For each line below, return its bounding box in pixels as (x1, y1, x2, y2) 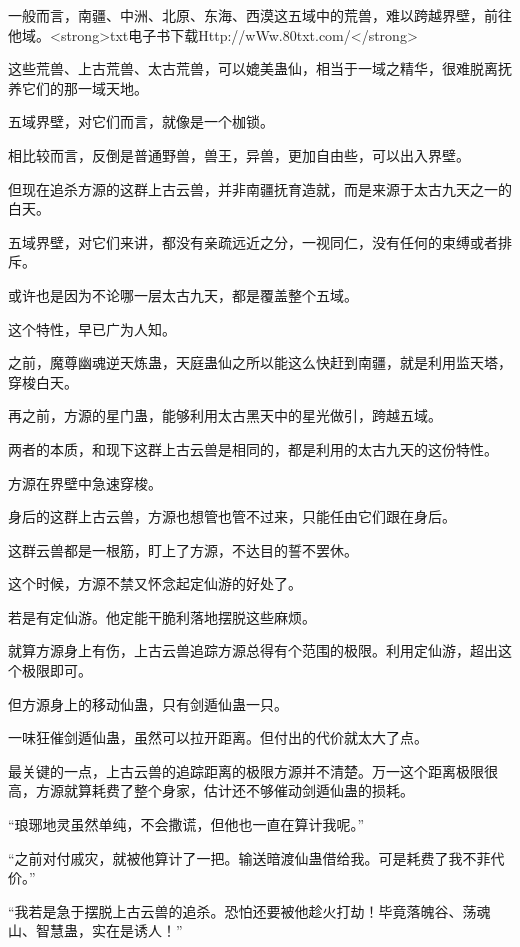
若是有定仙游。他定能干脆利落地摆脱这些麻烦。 (8, 606, 316, 627)
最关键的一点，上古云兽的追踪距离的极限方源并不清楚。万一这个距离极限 (8, 760, 484, 781)
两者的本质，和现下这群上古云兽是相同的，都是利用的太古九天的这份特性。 (8, 438, 498, 459)
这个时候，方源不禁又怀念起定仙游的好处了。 (8, 573, 302, 594)
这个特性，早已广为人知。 (8, 318, 176, 339)
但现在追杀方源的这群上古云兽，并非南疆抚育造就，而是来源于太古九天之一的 (8, 178, 512, 199)
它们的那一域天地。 (21, 77, 148, 98)
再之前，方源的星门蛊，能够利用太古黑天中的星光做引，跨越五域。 (8, 405, 442, 426)
